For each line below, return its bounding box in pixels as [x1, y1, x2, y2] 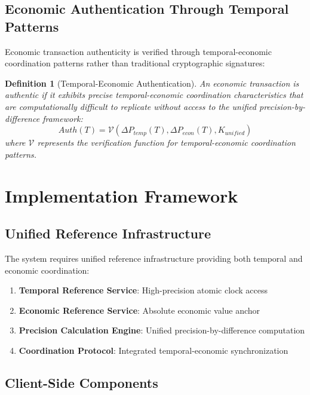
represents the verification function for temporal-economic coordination [37, 136, 296, 149]
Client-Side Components [5, 373, 158, 391]
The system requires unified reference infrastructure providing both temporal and [5, 252, 303, 264]
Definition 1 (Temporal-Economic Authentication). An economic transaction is [5, 76, 299, 89]
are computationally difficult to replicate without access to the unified [5, 100, 256, 112]
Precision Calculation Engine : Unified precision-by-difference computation [19, 324, 305, 336]
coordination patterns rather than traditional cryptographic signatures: [5, 57, 265, 69]
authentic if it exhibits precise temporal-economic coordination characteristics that [5, 88, 303, 101]
